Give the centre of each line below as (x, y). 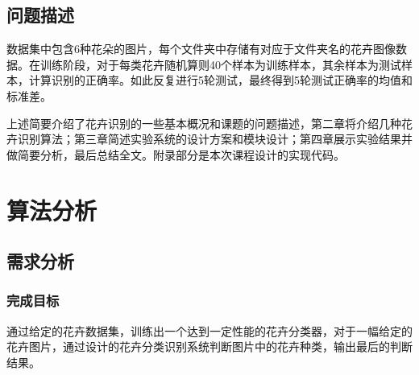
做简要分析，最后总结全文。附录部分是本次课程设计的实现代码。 (176, 154)
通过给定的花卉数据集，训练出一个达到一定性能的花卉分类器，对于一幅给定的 (209, 330)
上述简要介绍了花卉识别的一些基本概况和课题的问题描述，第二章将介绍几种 (204, 123)
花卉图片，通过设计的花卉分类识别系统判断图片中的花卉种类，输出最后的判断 (209, 346)
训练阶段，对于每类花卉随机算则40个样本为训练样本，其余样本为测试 (220, 64)
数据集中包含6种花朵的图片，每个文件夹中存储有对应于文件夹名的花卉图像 (201, 49)
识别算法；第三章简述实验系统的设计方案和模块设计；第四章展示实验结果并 (215, 139)
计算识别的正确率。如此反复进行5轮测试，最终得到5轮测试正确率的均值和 (220, 80)
